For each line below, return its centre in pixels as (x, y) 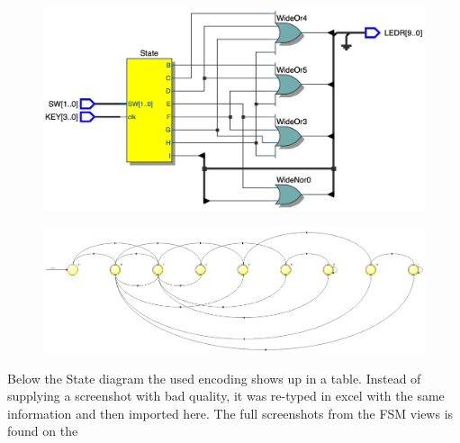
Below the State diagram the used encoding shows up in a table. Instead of (214, 378)
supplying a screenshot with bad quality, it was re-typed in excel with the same (226, 396)
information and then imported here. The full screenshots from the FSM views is (230, 413)
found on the (43, 431)
